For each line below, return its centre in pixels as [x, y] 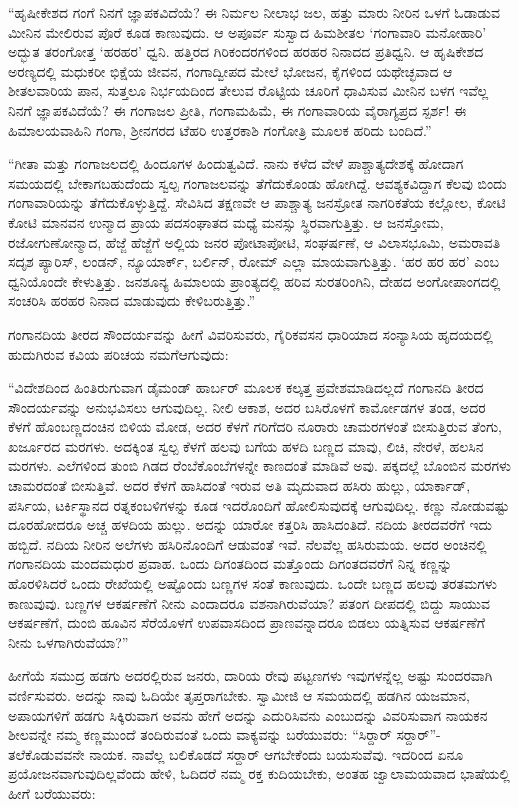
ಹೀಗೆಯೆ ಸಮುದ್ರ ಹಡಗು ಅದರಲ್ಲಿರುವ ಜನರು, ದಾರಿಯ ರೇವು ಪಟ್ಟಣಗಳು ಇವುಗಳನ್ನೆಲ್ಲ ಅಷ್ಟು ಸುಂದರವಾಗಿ [250, 675]
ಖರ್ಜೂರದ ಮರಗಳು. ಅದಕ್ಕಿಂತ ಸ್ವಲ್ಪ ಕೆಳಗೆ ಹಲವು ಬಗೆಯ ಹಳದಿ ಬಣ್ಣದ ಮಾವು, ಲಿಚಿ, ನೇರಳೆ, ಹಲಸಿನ [246, 445]
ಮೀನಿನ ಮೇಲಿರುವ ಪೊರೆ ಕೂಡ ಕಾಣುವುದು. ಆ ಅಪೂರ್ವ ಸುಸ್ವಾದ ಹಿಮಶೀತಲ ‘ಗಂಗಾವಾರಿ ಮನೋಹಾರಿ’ [247, 31]
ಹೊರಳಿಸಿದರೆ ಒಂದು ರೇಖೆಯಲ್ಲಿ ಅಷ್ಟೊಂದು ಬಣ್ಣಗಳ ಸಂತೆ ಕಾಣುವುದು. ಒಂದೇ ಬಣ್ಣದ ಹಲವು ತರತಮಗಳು [252, 583]
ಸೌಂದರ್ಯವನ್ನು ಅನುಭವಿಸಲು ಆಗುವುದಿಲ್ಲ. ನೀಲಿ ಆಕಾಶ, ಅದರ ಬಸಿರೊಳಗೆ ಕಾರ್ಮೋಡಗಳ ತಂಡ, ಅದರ [247, 406]
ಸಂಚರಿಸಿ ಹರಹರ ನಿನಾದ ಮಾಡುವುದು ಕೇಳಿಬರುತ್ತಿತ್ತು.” [132, 300]
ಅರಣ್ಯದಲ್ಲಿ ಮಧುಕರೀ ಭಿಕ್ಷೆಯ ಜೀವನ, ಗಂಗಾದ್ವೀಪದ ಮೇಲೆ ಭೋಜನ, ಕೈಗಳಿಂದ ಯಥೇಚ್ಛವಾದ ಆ [230, 70]
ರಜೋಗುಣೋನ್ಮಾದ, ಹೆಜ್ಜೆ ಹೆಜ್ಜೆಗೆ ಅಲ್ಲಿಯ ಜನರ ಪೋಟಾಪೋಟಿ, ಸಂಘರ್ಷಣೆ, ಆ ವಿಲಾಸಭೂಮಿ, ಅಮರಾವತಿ [254, 241]
